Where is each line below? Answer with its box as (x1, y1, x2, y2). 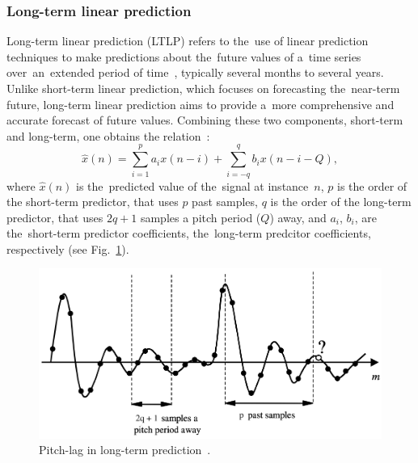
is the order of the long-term (270, 193, 412, 210)
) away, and (269, 208, 327, 225)
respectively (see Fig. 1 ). (6, 240, 129, 257)
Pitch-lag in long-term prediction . (39, 441, 211, 458)
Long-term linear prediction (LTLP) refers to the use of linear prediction (6, 32, 369, 49)
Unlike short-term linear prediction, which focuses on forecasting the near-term (6, 80, 400, 96)
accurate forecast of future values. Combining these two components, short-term (6, 112, 403, 128)
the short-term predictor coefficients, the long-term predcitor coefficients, (6, 225, 371, 242)
